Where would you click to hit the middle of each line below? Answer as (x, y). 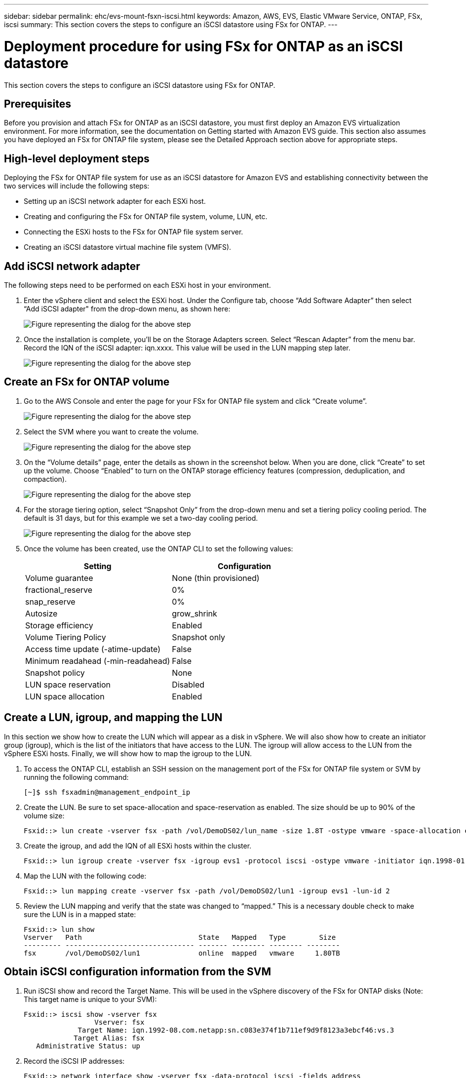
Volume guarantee (59, 578)
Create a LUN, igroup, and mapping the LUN (113, 718)
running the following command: (76, 777)
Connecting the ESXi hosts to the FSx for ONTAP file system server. (134, 232)
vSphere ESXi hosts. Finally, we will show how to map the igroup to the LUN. (128, 753)
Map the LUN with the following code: (85, 876)
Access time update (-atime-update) (93, 649)
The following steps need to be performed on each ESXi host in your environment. (137, 285)
